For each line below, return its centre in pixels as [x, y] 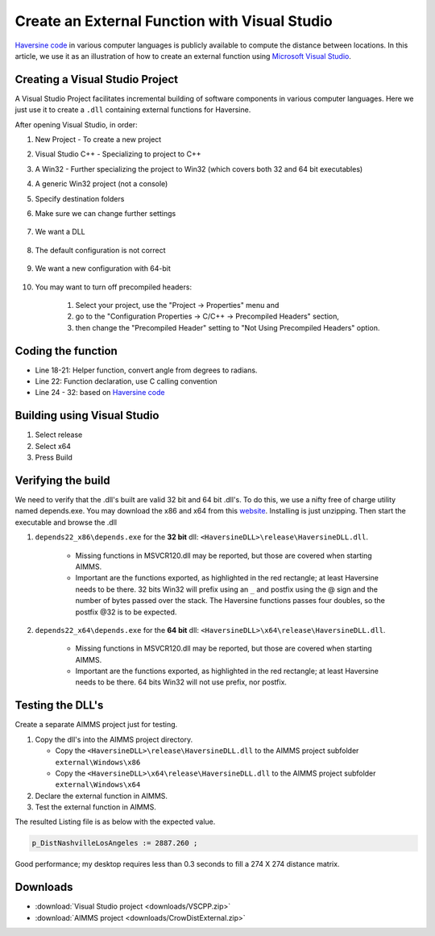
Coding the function [66, 351]
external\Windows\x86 [98, 762]
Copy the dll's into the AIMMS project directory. [114, 739]
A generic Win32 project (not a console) [101, 184]
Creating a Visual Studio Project [97, 79]
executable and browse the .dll [66, 522]
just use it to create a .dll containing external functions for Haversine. [133, 110]
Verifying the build [62, 480]
